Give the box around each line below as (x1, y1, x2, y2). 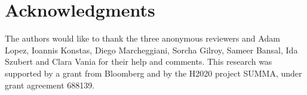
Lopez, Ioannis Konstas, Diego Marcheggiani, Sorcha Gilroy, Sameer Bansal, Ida (5, 43, 298, 56)
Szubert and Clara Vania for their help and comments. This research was (5, 55, 272, 68)
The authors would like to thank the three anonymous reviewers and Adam (5, 32, 280, 45)
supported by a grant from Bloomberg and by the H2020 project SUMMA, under (5, 66, 302, 79)
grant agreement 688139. (5, 78, 95, 91)
